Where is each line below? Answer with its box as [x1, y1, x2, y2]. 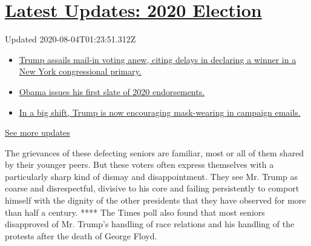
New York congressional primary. [19, 65, 142, 78]
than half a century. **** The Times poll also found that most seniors [5, 205, 265, 218]
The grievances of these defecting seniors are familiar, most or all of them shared [5, 146, 304, 159]
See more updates [5, 126, 70, 139]
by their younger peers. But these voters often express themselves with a [5, 158, 274, 171]
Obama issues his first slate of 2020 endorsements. [19, 85, 205, 98]
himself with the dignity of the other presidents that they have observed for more [5, 194, 306, 207]
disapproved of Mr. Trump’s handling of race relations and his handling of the [5, 218, 295, 230]
